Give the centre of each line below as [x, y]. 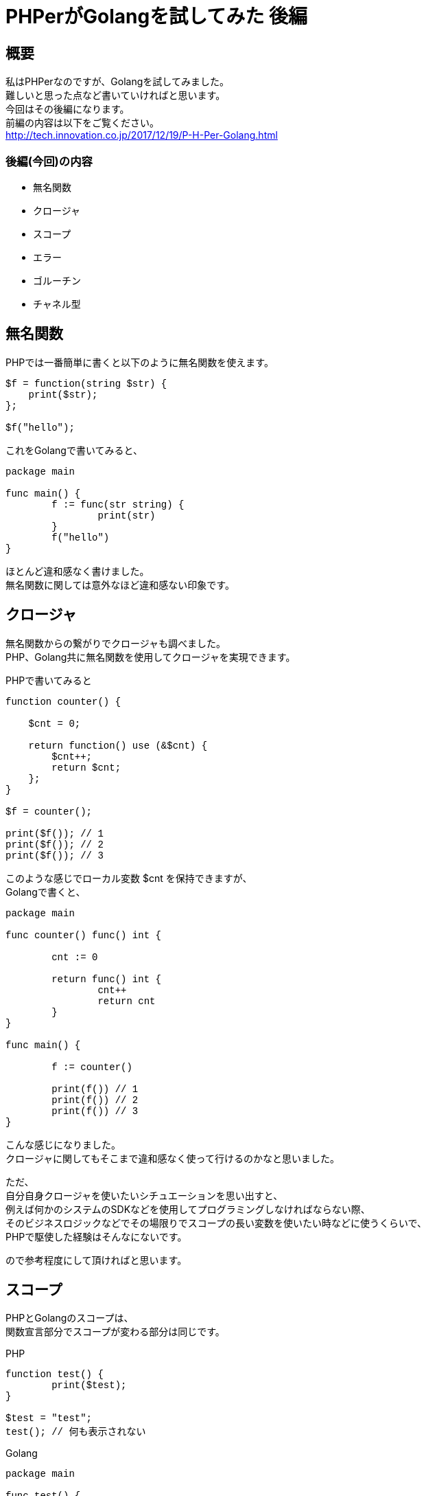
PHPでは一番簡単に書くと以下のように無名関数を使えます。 [140, 362]
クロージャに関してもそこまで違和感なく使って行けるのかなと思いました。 [173, 1158]
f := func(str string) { [118, 505]
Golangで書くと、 [46, 892]
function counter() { [63, 702]
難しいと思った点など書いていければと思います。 [116, 95]
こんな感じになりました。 [63, 1144]
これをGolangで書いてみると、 [74, 450]
